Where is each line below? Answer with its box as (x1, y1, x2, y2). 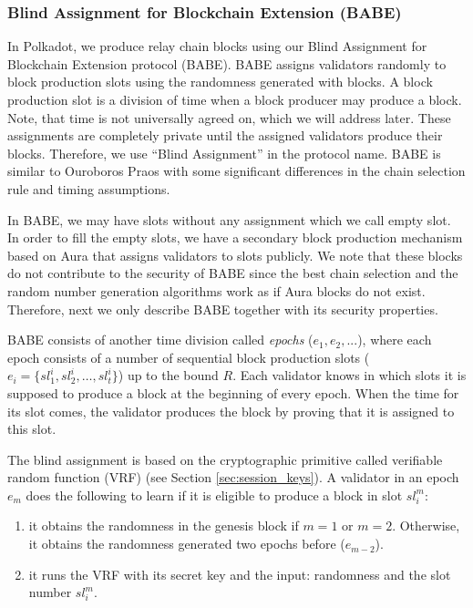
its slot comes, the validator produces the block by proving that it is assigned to (7, 401, 455, 420)
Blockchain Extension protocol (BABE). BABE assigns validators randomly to (7, 54, 447, 73)
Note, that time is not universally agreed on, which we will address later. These (7, 108, 451, 127)
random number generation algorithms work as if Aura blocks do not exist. (7, 281, 426, 300)
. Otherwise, (392, 516, 460, 535)
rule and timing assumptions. (7, 179, 170, 198)
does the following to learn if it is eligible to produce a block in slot (26, 485, 403, 504)
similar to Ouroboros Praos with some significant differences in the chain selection (7, 161, 466, 180)
